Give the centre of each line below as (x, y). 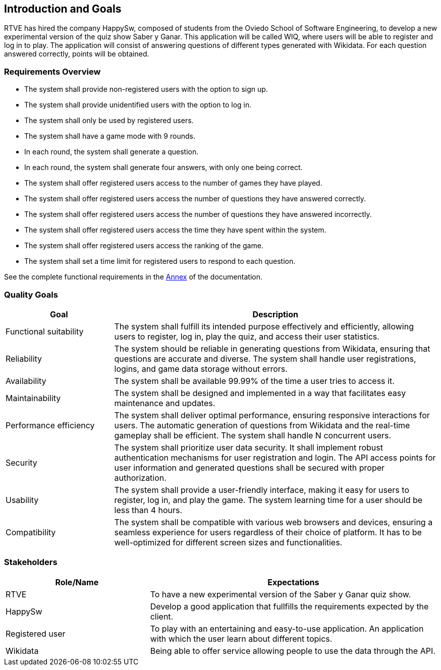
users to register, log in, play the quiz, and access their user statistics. (247, 336)
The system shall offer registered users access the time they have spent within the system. (175, 230)
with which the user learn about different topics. (241, 638)
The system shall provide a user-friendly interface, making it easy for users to (262, 490)
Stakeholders (31, 562)
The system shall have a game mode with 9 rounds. (110, 136)
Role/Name (77, 582)
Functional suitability (45, 331)
